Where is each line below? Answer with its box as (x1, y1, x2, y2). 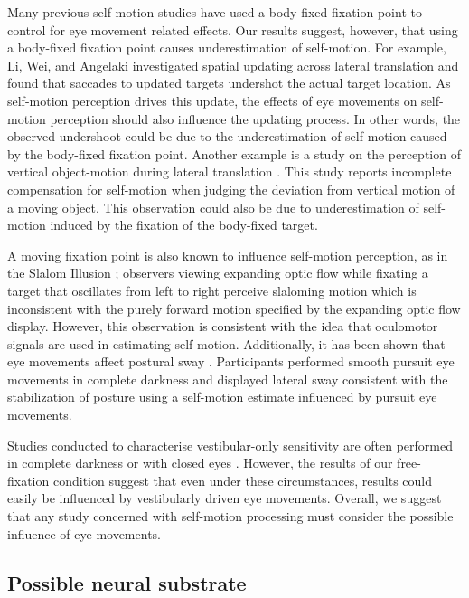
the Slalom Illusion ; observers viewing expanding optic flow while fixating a (7, 263, 428, 282)
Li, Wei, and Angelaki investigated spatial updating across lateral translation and (7, 55, 459, 74)
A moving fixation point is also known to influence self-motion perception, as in (7, 245, 448, 264)
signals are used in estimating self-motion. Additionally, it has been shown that (7, 334, 446, 353)
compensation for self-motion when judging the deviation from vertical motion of (7, 179, 455, 198)
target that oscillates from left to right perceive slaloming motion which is (7, 280, 417, 299)
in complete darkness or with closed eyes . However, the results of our (7, 453, 393, 472)
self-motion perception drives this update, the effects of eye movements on (7, 90, 417, 109)
